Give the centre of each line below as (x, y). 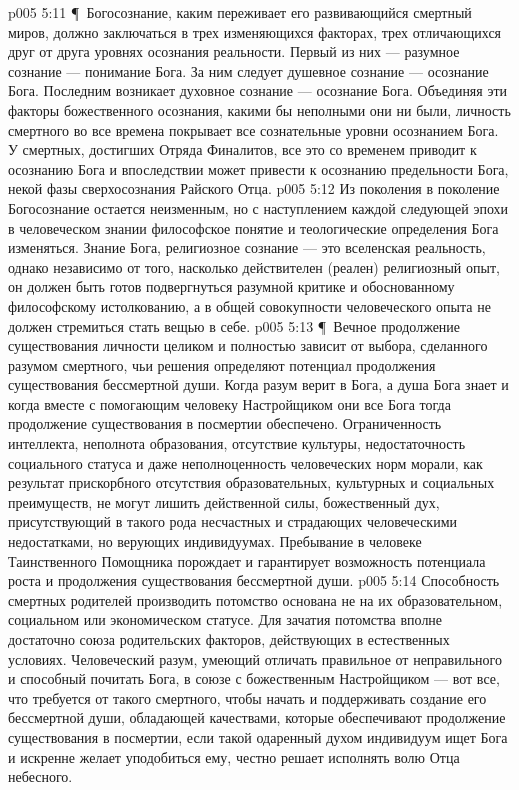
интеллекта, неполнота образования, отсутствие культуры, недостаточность (237, 443)
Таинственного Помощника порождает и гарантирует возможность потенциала (247, 560)
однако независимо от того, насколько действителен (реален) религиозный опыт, (254, 266)
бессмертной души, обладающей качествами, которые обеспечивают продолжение (257, 717)
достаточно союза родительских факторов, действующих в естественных (229, 639)
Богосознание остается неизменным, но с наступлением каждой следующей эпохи (258, 207)
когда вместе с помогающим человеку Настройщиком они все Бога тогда (229, 403)
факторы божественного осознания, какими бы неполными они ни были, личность (259, 109)
